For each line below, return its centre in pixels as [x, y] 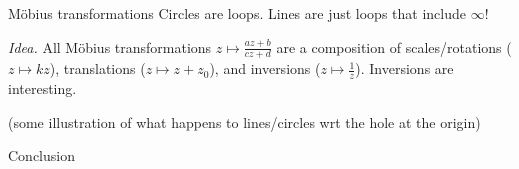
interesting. [42, 88]
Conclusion [41, 155]
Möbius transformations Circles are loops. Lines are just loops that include [237, 13]
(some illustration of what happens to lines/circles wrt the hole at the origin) [244, 121]
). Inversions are [404, 68]
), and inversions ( [265, 68]
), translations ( [97, 68]
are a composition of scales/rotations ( [394, 46]
